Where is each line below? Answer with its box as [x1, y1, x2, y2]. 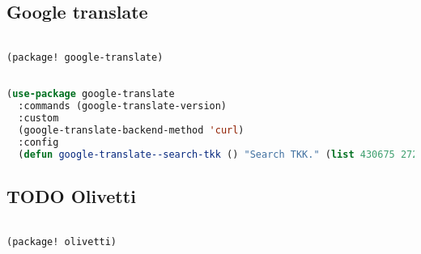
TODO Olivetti [6, 184, 136, 209]
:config [18, 136, 59, 148]
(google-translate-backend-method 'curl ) [18, 125, 245, 137]
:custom [18, 112, 59, 125]
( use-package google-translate [6, 88, 175, 100]
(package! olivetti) [6, 235, 117, 248]
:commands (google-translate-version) [18, 100, 228, 112]
